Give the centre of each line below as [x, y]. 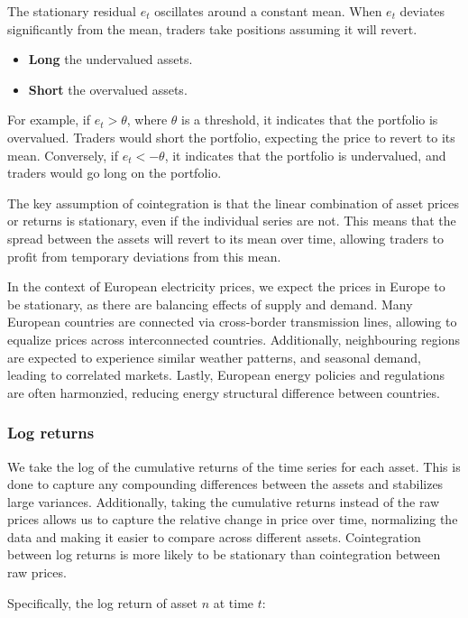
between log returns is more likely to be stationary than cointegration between [224, 554]
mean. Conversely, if [63, 155]
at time [234, 602]
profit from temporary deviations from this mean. [144, 256]
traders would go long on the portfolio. [115, 173]
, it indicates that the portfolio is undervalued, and [305, 155]
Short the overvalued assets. [108, 89]
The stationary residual [72, 11]
